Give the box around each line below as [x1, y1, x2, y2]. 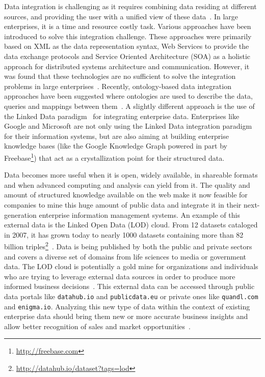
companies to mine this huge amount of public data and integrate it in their [4, 199, 242, 210]
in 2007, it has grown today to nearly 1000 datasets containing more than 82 [4, 229, 244, 240]
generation [4, 209, 37, 220]
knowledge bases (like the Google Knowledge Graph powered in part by [4, 140, 227, 151]
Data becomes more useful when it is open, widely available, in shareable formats [4, 169, 258, 180]
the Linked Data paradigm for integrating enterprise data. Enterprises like [4, 110, 240, 121]
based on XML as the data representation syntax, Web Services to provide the [4, 41, 249, 51]
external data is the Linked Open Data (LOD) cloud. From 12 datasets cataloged [4, 219, 258, 230]
